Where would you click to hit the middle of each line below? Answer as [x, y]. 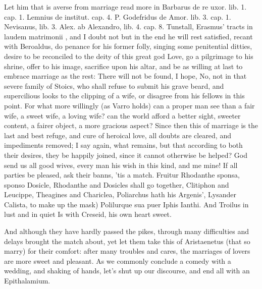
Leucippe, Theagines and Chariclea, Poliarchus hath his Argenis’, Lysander [120, 194]
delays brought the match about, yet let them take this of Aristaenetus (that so [127, 241]
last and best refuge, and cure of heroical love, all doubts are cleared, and [118, 135]
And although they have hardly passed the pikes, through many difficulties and [126, 231]
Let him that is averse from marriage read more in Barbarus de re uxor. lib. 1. [125, 7]
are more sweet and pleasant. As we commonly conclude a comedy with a [118, 261]
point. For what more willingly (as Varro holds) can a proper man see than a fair [129, 105]
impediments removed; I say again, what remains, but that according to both [123, 145]
